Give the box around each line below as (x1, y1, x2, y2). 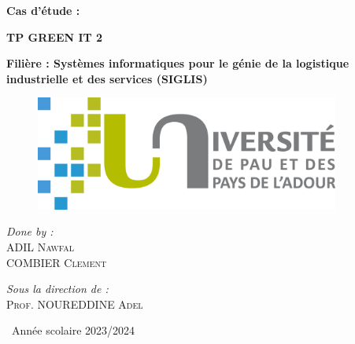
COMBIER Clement (6, 254, 107, 270)
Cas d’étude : (6, 2, 80, 18)
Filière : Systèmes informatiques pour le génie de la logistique (6, 55, 349, 71)
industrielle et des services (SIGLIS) (6, 70, 208, 86)
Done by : (6, 223, 54, 240)
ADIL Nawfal (6, 239, 75, 255)
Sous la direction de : (6, 280, 109, 297)
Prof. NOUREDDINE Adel (6, 295, 143, 312)
